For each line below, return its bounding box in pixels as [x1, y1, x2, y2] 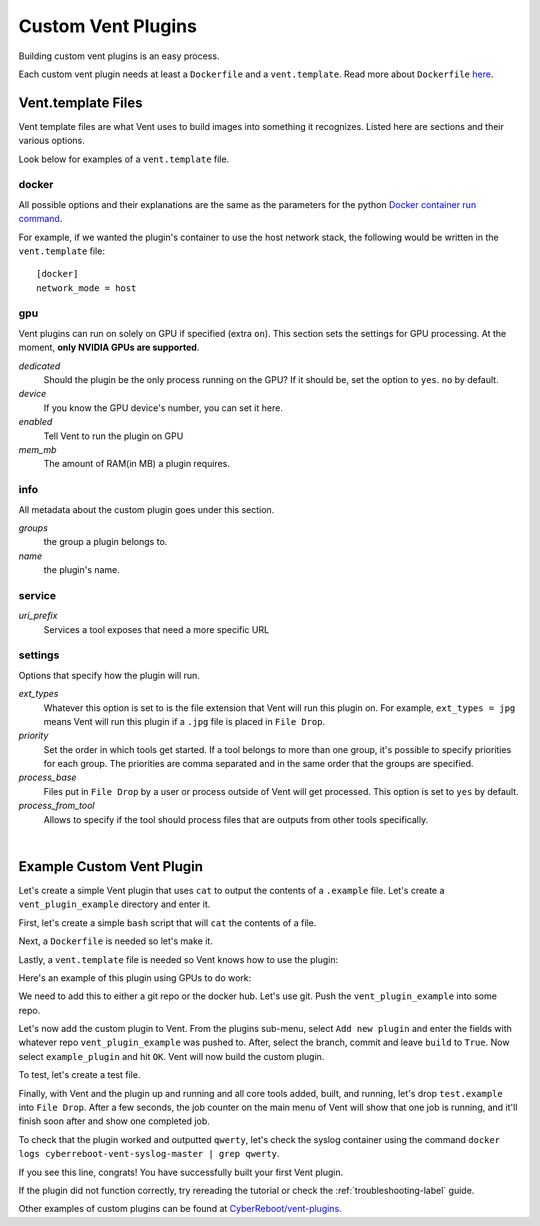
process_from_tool [18, 800, 95, 812]
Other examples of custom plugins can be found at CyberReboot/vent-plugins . [18, 1203, 342, 1215]
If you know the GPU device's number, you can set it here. [43, 401, 284, 414]
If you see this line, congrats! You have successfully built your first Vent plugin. [18, 1166, 344, 1178]
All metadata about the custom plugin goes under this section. [18, 503, 275, 515]
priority [18, 730, 49, 742]
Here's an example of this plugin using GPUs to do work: [18, 971, 252, 984]
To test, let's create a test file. [18, 1069, 141, 1081]
